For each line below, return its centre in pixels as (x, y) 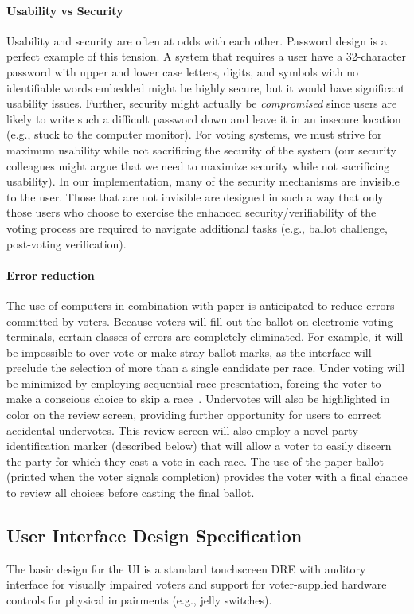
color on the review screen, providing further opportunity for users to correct (194, 415)
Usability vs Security (65, 10)
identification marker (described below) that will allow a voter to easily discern (199, 446)
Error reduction (51, 274)
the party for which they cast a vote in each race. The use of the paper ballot (195, 461)
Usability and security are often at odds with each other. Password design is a (197, 40)
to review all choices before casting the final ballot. (131, 493)
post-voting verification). (66, 243)
